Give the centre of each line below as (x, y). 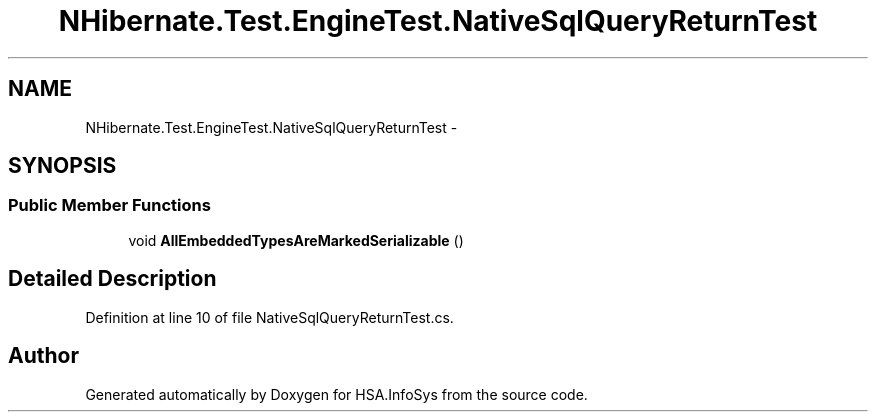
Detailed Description (112, 279)
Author (43, 356)
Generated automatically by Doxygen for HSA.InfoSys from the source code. (336, 394)
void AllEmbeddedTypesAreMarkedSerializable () (296, 240)
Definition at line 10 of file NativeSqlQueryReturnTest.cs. (269, 317)
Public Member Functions (109, 205)
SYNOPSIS (62, 166)
